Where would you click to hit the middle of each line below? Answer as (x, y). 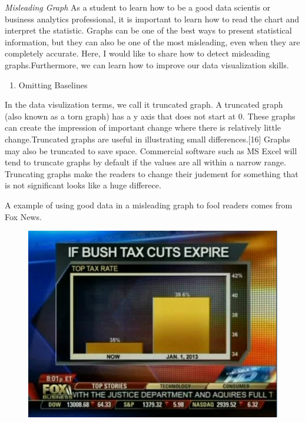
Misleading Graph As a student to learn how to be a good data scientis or (138, 7)
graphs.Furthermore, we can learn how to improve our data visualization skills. (147, 64)
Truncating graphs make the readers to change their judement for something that (152, 173)
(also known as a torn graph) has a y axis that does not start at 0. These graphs (150, 116)
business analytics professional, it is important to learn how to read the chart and (152, 19)
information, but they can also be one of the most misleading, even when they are (152, 41)
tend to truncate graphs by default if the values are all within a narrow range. (145, 162)
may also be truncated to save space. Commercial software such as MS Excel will (151, 150)
